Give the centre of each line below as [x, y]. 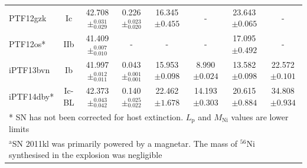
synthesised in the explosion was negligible [86, 155]
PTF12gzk [28, 17]
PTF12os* [27, 43]
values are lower [260, 116]
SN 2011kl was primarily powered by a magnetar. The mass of [125, 143]
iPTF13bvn [30, 70]
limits [19, 128]
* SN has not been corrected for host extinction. [96, 116]
